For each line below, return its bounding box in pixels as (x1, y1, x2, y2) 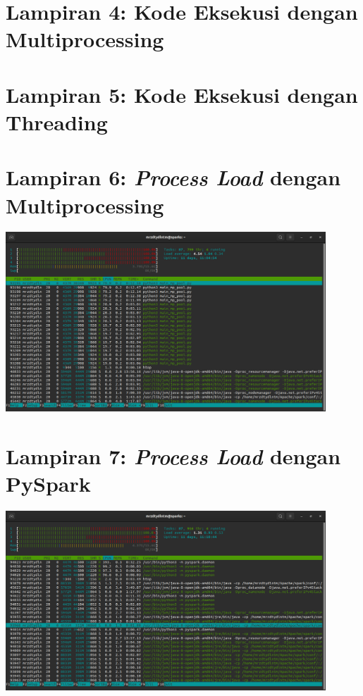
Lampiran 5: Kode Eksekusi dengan (6, 80, 358, 108)
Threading (6, 107, 108, 136)
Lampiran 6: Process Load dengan (6, 163, 341, 192)
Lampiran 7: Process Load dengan (6, 441, 341, 471)
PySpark (6, 469, 91, 498)
